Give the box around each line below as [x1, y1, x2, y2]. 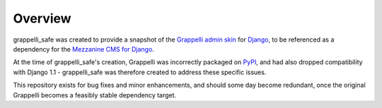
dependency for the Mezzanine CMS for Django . [13, 44, 155, 53]
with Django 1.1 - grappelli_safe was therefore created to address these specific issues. [13, 68, 267, 76]
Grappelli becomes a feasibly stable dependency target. [13, 90, 177, 99]
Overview [13, 11, 71, 26]
